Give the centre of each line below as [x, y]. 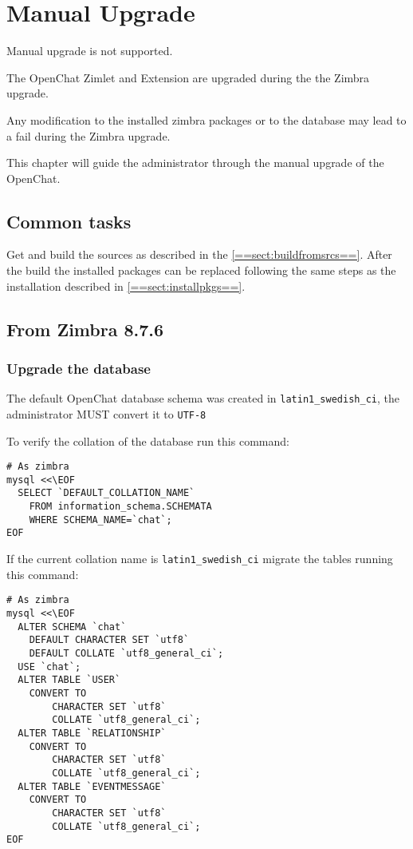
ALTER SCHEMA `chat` [72, 627]
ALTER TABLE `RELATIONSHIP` [92, 733]
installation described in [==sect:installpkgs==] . [126, 286]
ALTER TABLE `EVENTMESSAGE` [92, 786]
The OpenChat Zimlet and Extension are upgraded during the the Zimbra [188, 77]
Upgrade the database [79, 368]
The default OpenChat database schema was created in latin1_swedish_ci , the [203, 398]
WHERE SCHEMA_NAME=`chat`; [100, 520]
